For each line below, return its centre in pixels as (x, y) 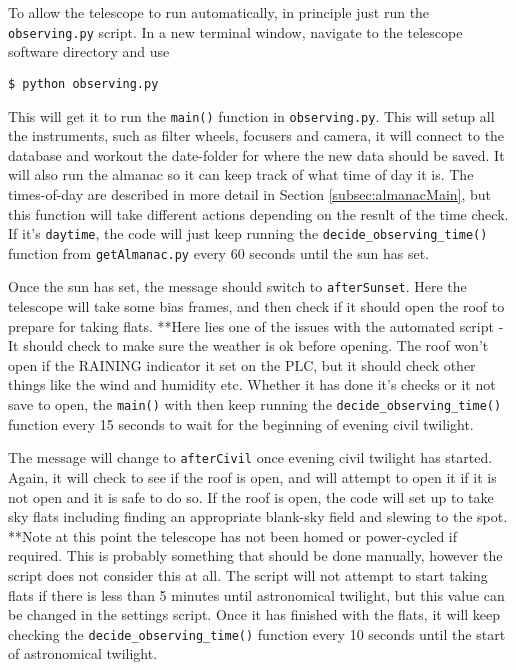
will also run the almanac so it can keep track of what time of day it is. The (241, 174)
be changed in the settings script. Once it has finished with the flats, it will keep (254, 614)
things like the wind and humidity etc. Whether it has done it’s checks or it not (252, 384)
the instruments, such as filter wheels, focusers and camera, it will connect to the (256, 135)
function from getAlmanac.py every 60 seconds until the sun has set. (218, 252)
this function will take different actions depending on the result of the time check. (258, 213)
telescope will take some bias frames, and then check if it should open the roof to (256, 306)
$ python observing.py (83, 83)
